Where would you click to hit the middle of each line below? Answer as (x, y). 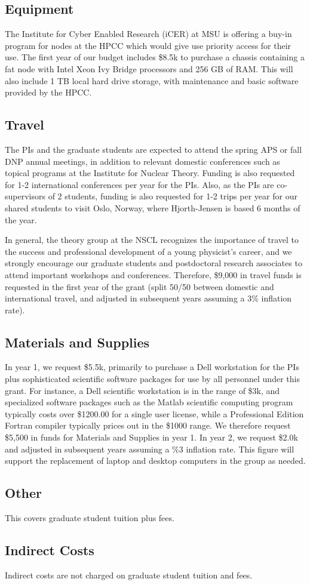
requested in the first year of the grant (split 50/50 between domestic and (139, 286)
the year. (21, 219)
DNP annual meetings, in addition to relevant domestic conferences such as (142, 161)
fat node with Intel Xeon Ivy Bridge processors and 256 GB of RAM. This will (149, 68)
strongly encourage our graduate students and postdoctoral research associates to (154, 263)
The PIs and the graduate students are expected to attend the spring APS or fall (154, 149)
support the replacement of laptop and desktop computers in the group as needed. (155, 461)
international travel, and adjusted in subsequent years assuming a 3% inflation (148, 298)
